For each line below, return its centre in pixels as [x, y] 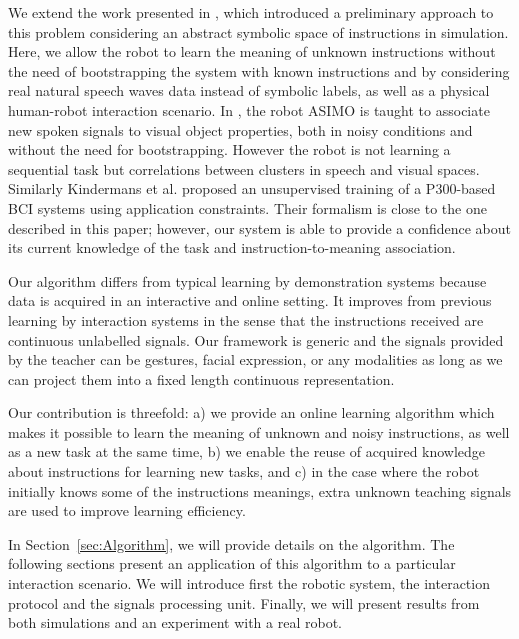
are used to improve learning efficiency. [127, 510]
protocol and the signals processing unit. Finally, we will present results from [244, 602]
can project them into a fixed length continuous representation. [201, 378]
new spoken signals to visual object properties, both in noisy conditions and [240, 129]
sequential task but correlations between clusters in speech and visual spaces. [244, 168]
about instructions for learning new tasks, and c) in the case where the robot [244, 471]
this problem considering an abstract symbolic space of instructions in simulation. [258, 31]
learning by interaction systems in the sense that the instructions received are [246, 319]
